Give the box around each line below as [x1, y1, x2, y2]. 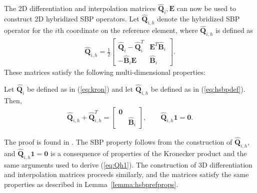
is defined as [215, 25, 253, 35]
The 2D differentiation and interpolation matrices [4, 3, 156, 13]
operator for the [4, 25, 53, 35]
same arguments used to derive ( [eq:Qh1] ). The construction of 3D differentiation [4, 159, 252, 170]
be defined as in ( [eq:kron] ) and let [27, 84, 133, 94]
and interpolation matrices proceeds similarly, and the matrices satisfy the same [4, 169, 249, 180]
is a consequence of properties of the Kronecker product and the [50, 148, 247, 158]
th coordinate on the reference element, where [57, 25, 198, 35]
